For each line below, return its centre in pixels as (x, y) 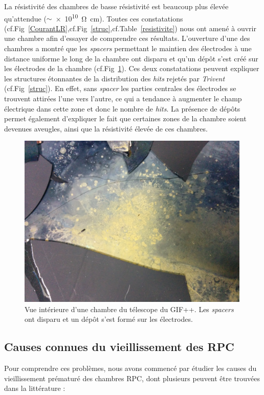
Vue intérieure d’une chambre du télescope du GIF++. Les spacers (129, 309)
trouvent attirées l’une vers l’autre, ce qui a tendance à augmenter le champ (123, 98)
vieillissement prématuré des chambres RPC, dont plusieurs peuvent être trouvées (132, 378)
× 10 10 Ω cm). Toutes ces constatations (119, 17)
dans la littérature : (35, 388)
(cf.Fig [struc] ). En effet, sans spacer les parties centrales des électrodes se (120, 88)
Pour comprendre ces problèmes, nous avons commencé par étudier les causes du (130, 368)
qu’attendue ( (25, 18)
